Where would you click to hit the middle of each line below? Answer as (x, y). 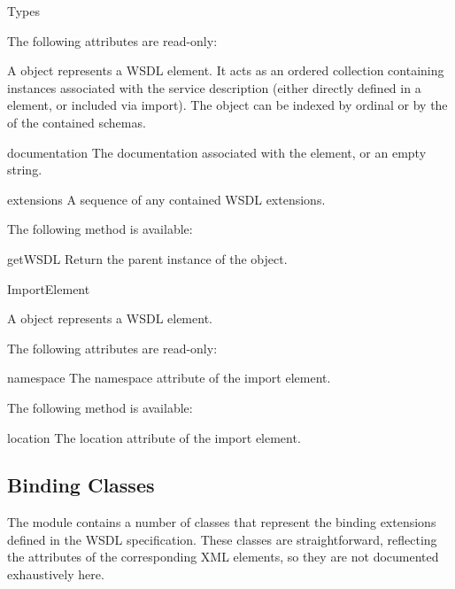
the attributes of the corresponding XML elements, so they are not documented (223, 557)
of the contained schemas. (77, 122)
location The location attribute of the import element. (154, 437)
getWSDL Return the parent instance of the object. (147, 258)
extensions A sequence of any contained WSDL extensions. (166, 199)
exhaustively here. (56, 574)
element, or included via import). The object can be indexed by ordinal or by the (227, 105)
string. (25, 170)
